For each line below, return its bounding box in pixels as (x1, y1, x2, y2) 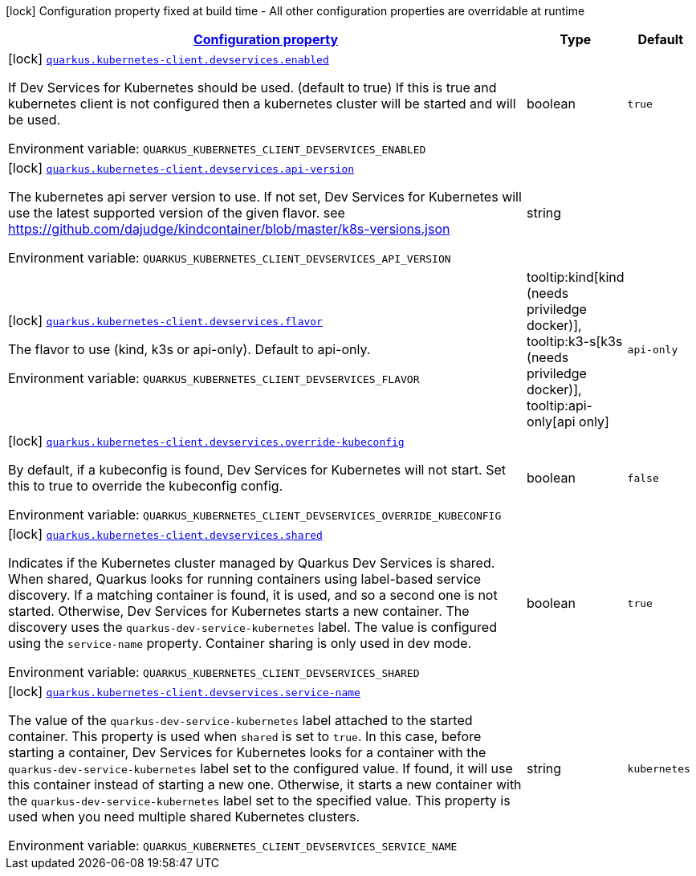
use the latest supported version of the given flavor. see (8, 205, 345, 221)
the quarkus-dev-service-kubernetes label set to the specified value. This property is (8, 792, 511, 809)
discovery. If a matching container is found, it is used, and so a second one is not (8, 587, 498, 603)
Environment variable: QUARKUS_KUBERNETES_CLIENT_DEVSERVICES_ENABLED (8, 141, 426, 157)
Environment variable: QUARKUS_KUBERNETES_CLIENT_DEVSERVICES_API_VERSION (8, 250, 451, 266)
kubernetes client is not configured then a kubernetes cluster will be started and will (8, 96, 516, 112)
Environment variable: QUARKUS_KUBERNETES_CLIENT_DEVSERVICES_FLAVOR (8, 370, 420, 386)
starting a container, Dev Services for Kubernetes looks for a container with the (8, 744, 486, 760)
